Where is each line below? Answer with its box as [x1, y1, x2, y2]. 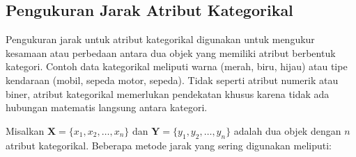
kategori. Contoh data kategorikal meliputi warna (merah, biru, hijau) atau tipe [6, 59, 348, 74]
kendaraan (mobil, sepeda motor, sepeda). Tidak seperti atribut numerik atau [6, 72, 339, 87]
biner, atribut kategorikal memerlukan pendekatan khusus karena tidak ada [6, 86, 330, 101]
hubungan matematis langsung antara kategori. [6, 100, 208, 115]
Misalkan [6, 123, 45, 138]
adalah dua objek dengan [233, 123, 341, 138]
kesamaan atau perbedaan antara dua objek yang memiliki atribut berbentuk [6, 45, 336, 60]
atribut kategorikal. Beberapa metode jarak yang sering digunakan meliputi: [6, 138, 332, 152]
